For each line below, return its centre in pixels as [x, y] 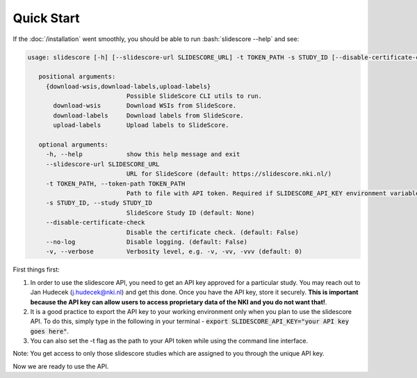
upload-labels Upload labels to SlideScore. [141, 125]
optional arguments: [74, 145]
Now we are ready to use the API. [61, 366]
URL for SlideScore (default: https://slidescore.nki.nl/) [229, 174]
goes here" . [50, 331]
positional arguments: [77, 77]
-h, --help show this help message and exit [143, 154]
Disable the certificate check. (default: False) [212, 232]
